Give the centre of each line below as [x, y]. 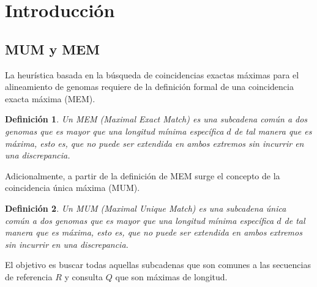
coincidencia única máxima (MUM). [73, 188]
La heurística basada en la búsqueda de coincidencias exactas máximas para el [152, 74]
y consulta [84, 276]
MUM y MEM [53, 49]
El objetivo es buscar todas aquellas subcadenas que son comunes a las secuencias [158, 265]
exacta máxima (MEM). [50, 98]
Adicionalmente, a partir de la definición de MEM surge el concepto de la [143, 175]
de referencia [29, 276]
